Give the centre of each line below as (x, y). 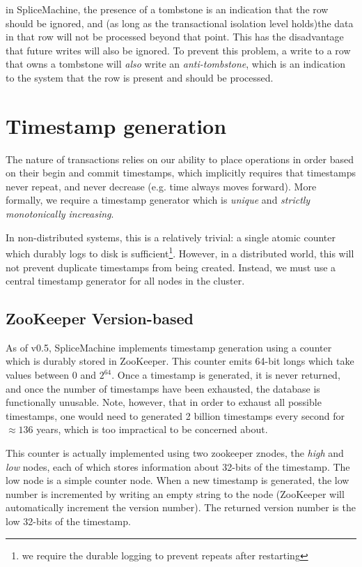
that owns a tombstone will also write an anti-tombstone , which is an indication (176, 64)
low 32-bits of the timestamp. (68, 521)
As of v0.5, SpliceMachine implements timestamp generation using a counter (169, 347)
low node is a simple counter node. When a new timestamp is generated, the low (178, 480)
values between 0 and (51, 375)
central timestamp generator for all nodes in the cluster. (125, 281)
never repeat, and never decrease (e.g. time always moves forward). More (161, 186)
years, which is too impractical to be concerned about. (152, 429)
